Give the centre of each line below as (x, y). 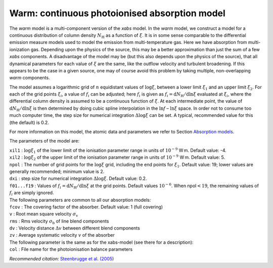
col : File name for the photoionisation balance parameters (71, 249)
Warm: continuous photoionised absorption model (118, 13)
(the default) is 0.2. (29, 122)
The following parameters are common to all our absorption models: (80, 200)
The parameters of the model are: (44, 141)
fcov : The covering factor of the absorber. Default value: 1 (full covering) (86, 207)
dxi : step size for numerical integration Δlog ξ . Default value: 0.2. (78, 178)
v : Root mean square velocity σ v (44, 215)
